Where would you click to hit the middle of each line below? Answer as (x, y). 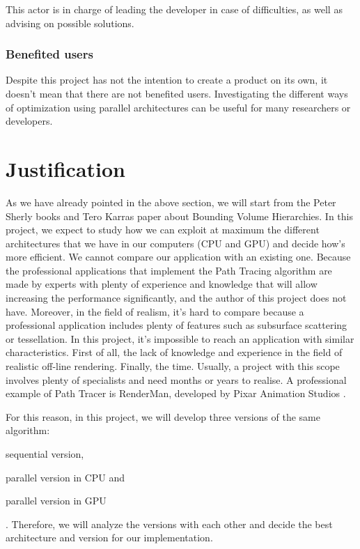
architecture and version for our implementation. (109, 538)
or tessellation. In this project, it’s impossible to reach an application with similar (180, 338)
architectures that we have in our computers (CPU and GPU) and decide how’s (175, 243)
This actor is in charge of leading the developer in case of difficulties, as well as (174, 9)
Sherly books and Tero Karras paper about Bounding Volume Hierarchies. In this (179, 216)
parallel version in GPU (56, 501)
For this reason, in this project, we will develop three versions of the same (163, 416)
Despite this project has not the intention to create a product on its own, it (167, 80)
